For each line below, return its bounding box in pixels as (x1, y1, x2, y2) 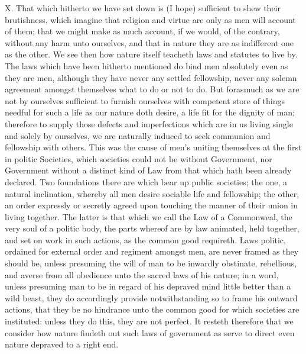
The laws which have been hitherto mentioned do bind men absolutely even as (5, 59, 288, 72)
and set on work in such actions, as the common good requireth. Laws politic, (5, 233, 286, 246)
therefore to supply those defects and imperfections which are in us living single (5, 117, 293, 130)
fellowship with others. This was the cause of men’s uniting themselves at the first (5, 141, 302, 153)
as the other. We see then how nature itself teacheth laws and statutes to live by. (5, 48, 298, 60)
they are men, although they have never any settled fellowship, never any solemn (5, 71, 297, 83)
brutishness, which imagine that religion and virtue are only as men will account (5, 13, 296, 25)
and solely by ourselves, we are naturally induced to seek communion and (5, 129, 271, 141)
